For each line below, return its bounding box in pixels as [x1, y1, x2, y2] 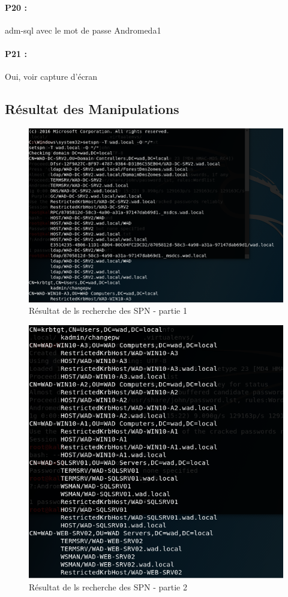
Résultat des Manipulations [5, 100, 179, 118]
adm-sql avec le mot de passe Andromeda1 [5, 23, 161, 36]
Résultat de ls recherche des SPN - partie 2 [29, 580, 187, 593]
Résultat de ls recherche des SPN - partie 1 [29, 304, 187, 317]
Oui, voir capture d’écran [5, 70, 98, 83]
